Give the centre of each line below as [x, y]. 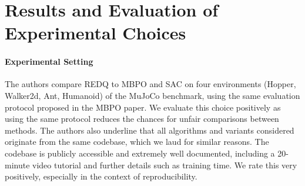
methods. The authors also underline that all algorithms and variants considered [150, 130]
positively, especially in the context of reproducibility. [101, 176]
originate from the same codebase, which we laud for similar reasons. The [137, 142]
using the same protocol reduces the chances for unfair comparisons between [142, 119]
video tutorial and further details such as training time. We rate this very [165, 165]
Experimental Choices [95, 33]
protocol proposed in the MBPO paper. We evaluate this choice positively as [143, 107]
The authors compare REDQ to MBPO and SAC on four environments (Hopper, [150, 84]
